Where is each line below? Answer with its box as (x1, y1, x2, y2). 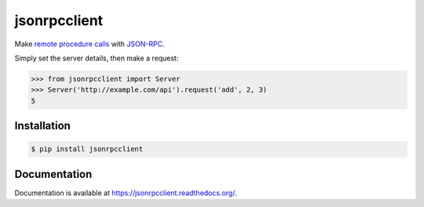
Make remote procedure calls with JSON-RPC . (14, 39, 165, 49)
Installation (14, 119, 71, 133)
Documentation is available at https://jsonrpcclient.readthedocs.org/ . (14, 188, 237, 198)
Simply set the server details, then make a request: (14, 53, 179, 63)
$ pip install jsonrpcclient (31, 145, 144, 154)
